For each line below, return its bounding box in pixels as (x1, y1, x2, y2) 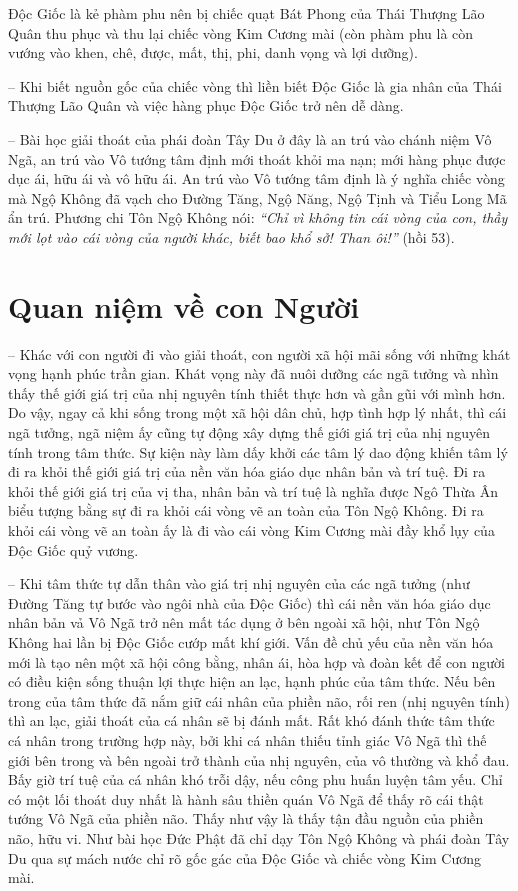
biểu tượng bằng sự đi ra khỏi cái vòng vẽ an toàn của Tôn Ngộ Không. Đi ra (8, 500, 484, 521)
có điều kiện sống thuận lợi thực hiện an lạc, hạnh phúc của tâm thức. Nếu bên (8, 671, 496, 692)
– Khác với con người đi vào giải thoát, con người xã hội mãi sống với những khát (8, 343, 511, 364)
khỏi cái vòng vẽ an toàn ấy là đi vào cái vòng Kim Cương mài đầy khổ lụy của (8, 520, 495, 540)
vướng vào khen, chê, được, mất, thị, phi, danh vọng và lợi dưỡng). (8, 42, 418, 63)
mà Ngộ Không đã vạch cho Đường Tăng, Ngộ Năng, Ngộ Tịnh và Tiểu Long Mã (8, 187, 507, 208)
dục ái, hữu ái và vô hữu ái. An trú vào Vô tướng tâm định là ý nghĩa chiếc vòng (8, 168, 505, 189)
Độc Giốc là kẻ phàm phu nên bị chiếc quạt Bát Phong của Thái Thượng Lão (8, 3, 485, 23)
